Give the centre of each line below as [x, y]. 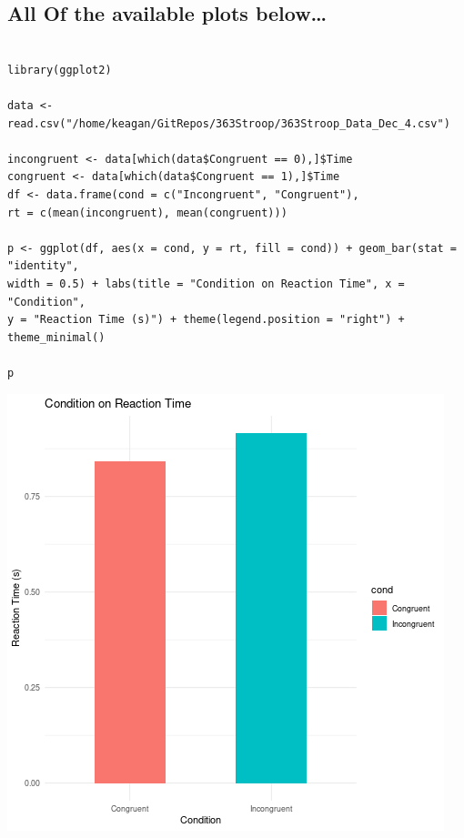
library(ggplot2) [60, 70]
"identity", [43, 266]
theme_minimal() [56, 337]
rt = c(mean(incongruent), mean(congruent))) [147, 212]
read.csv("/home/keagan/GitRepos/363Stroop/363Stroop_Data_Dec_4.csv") [229, 123]
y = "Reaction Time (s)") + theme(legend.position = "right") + [206, 320]
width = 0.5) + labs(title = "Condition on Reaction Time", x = [206, 283]
